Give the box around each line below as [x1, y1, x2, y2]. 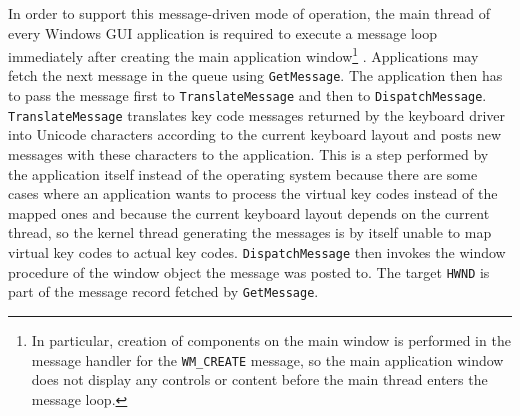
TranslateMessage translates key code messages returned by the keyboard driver [8, 104, 506, 125]
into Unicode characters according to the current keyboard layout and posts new [8, 124, 502, 145]
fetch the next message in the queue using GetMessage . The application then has [8, 65, 503, 86]
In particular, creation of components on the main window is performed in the [31, 329, 511, 350]
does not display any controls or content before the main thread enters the [31, 369, 488, 390]
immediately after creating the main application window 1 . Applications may [8, 43, 479, 66]
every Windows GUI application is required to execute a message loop [8, 22, 438, 43]
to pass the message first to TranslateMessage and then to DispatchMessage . [8, 85, 487, 106]
